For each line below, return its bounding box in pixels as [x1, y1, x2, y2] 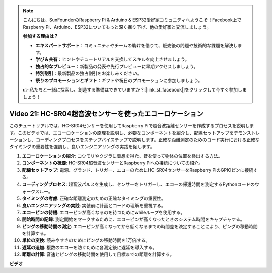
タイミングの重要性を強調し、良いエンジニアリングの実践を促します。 [9, 144, 155, 150]
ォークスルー [22, 188, 49, 194]
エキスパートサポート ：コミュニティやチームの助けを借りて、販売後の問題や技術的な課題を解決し [35, 42, 238, 48]
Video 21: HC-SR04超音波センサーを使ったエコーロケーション [9, 110, 203, 118]
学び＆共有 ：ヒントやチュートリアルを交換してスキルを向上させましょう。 [35, 56, 190, 62]
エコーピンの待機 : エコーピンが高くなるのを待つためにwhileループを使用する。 [22, 209, 185, 215]
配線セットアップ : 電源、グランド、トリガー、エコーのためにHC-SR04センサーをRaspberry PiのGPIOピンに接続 [22, 167, 254, 173]
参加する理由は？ [23, 33, 58, 39]
